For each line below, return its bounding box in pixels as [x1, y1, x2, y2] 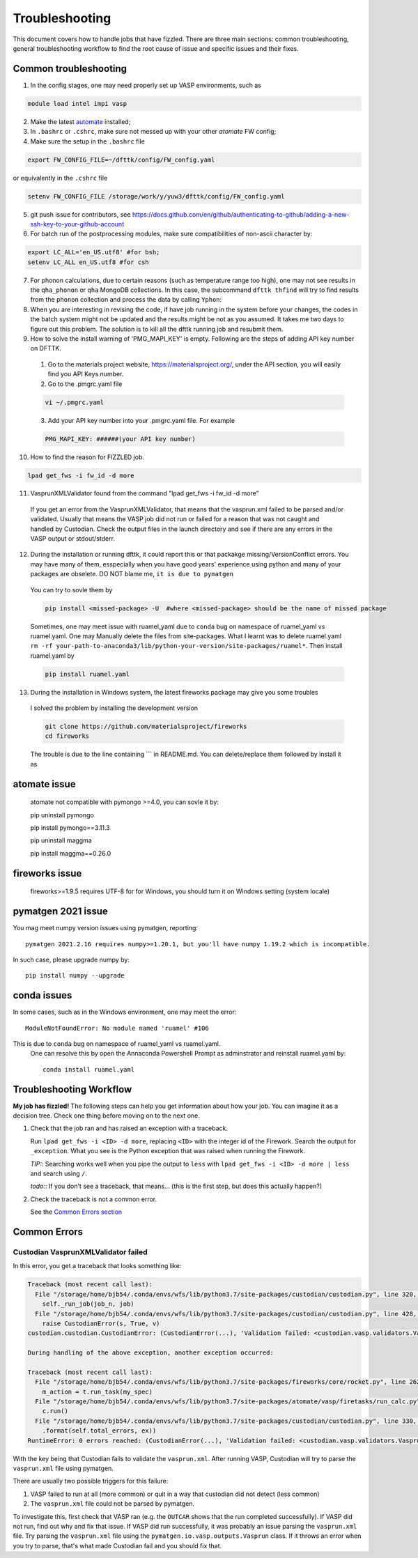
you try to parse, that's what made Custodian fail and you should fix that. [13, 1541, 222, 1550]
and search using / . [30, 1169, 87, 1178]
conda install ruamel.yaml [42, 1065, 135, 1073]
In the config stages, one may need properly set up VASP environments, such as [30, 81, 261, 89]
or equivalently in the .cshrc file [13, 173, 108, 182]
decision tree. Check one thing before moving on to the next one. [13, 1111, 200, 1120]
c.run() [42, 1407, 69, 1415]
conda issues [13, 989, 72, 1001]
